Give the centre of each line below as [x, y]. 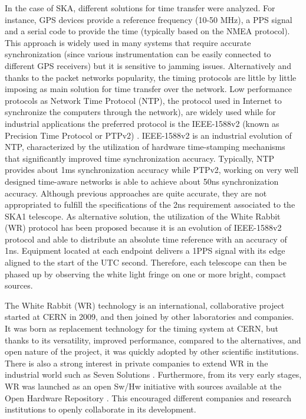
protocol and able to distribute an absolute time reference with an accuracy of [146, 239]
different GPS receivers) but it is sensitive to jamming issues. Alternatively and [148, 65]
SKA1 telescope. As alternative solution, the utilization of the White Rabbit [143, 216]
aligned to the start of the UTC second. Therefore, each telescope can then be [146, 262]
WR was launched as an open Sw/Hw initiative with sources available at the [143, 386]
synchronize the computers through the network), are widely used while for [140, 112]
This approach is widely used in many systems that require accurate [128, 42]
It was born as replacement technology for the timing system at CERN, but [142, 328]
